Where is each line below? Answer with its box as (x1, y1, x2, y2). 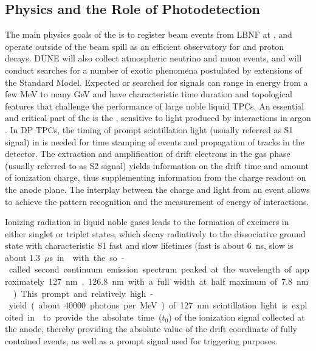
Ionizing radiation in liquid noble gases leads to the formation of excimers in (5, 215, 289, 228)
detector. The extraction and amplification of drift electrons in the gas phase (5, 147, 290, 160)
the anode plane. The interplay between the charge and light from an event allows (5, 182, 310, 195)
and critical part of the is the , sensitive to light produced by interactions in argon (5, 111, 311, 124)
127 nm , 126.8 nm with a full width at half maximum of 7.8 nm (48, 275, 309, 288)
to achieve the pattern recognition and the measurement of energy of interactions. (5, 195, 309, 207)
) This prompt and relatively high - (13, 287, 154, 299)
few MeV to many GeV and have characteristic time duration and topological (5, 88, 292, 100)
